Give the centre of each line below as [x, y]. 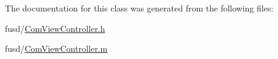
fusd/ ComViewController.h [55, 28]
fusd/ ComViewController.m [56, 48]
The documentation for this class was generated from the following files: [139, 8]
